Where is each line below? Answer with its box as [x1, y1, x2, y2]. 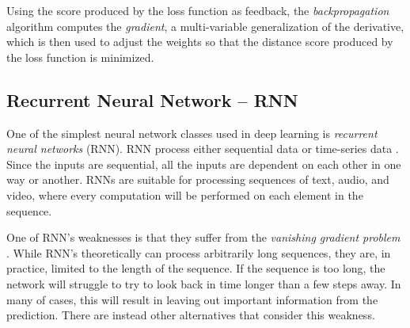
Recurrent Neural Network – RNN [6, 87, 298, 112]
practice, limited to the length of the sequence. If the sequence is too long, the [6, 260, 385, 277]
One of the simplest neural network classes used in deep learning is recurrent [6, 124, 378, 141]
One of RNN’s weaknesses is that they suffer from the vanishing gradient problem [6, 229, 401, 246]
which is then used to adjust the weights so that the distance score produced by [6, 33, 393, 50]
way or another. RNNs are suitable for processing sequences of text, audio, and [6, 171, 389, 188]
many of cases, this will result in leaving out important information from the [6, 291, 378, 307]
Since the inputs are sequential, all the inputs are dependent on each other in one [6, 155, 401, 172]
